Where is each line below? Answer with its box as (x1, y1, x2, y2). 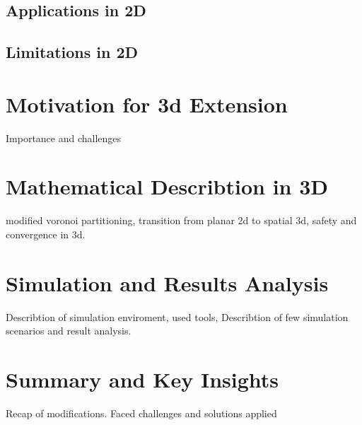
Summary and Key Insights (6, 365, 279, 394)
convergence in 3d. (6, 227, 86, 241)
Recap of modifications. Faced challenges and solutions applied (6, 406, 277, 421)
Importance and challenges (6, 130, 122, 145)
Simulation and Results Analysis (6, 268, 329, 297)
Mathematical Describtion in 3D (6, 172, 329, 201)
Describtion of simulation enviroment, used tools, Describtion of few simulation (6, 309, 349, 324)
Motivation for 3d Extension (6, 89, 288, 118)
